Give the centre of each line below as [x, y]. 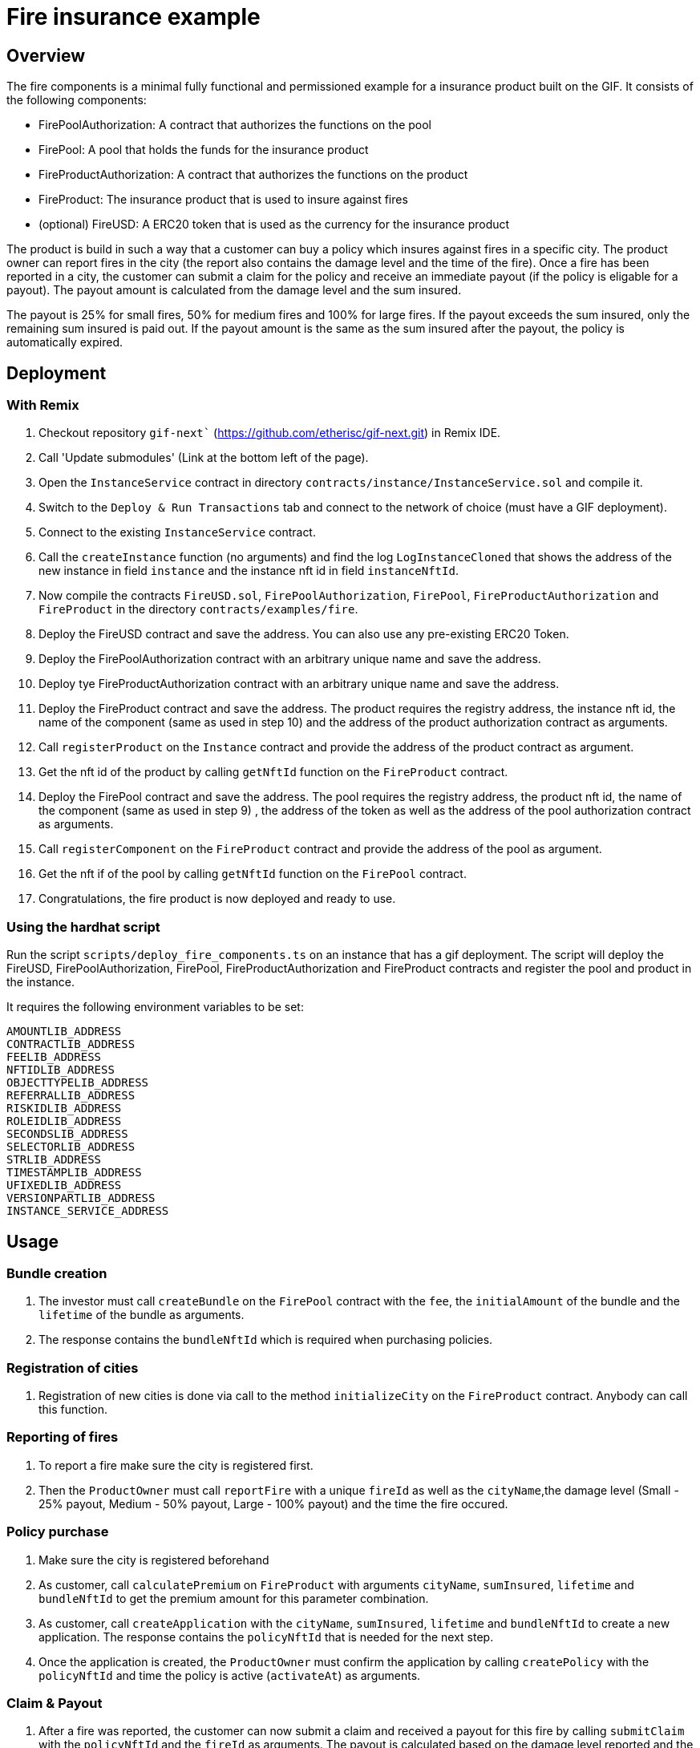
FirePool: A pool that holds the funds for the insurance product [204, 150]
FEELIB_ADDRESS [54, 1057]
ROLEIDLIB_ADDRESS [64, 1121]
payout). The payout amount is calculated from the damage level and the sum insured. [234, 290]
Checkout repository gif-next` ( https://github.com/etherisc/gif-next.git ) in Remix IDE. [270, 433]
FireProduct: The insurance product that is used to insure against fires [223, 200]
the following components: [77, 100]
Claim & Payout [55, 1703]
